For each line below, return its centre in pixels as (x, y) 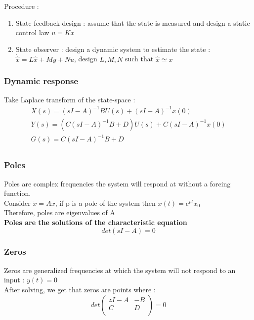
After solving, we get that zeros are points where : (80, 289)
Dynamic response (41, 81)
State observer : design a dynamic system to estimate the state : (113, 49)
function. (18, 193)
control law (32, 32)
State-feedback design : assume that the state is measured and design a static (133, 23)
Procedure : (21, 6)
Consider (17, 203)
